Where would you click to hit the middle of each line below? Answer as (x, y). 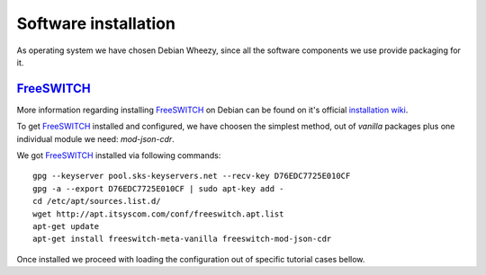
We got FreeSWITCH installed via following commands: (119, 155)
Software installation (96, 23)
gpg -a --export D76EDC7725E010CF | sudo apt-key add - (158, 188)
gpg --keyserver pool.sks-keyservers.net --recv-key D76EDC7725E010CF (192, 176)
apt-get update (66, 226)
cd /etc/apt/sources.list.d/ (97, 201)
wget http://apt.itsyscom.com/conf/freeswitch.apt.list (158, 214)
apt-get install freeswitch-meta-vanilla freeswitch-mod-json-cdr (182, 239)
